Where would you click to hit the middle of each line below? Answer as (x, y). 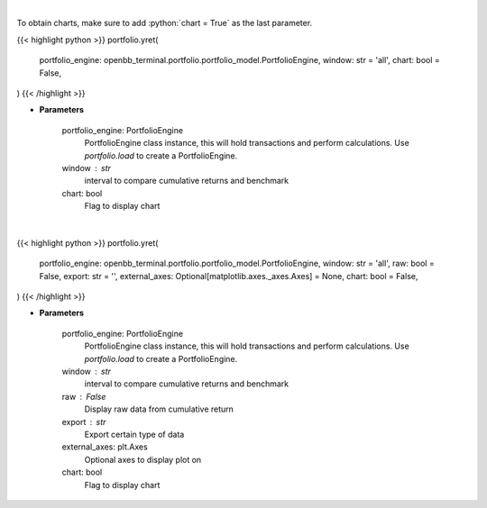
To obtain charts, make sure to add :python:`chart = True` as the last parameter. (165, 23)
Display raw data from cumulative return (159, 409)
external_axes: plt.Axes (105, 447)
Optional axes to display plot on (143, 459)
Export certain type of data (134, 434)
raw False (84, 396)
